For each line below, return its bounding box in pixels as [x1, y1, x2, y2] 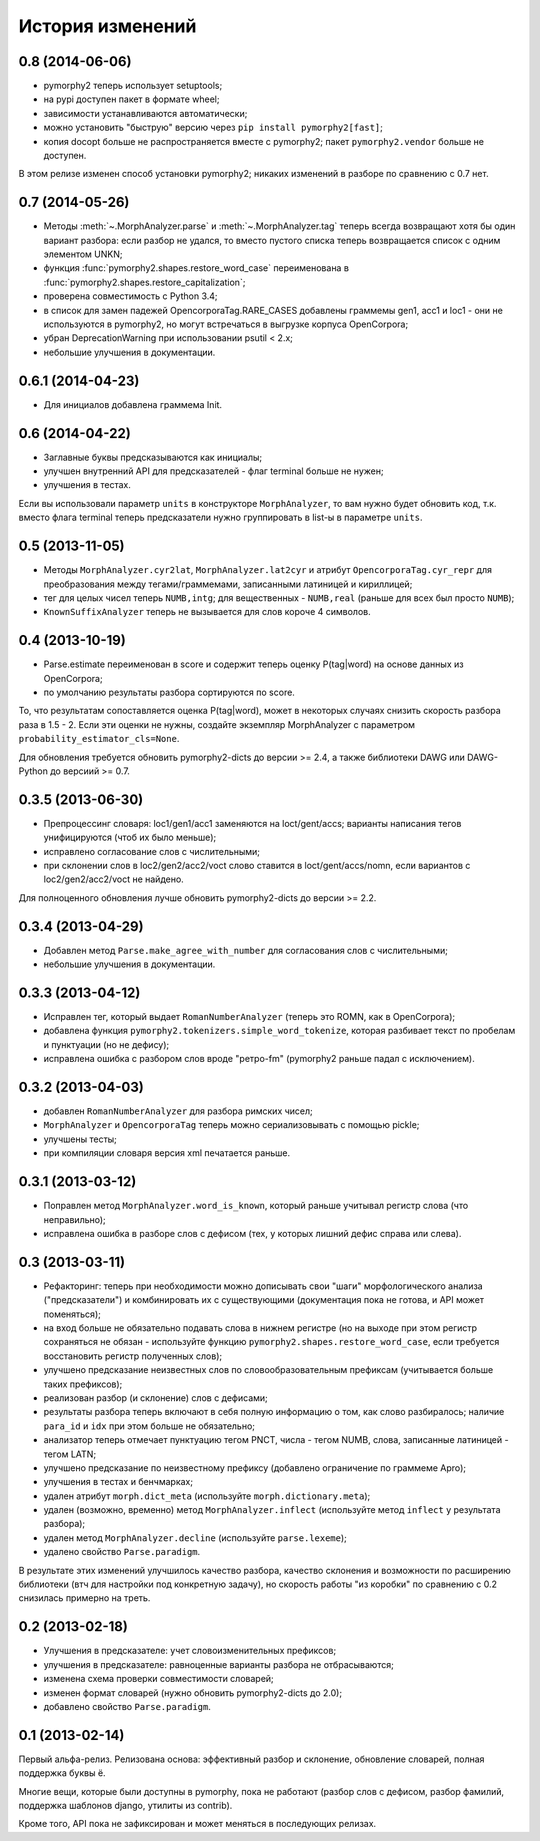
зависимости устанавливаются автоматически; [43, 107, 248, 119]
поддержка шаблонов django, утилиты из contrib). [18, 1799, 233, 1811]
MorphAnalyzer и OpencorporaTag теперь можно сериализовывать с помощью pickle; [43, 1119, 420, 1131]
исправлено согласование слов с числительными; [43, 845, 260, 857]
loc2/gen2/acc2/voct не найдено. [43, 873, 184, 885]
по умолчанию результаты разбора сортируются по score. [43, 686, 295, 698]
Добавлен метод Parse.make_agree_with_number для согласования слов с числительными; [43, 944, 449, 956]
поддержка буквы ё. [18, 1767, 106, 1779]
